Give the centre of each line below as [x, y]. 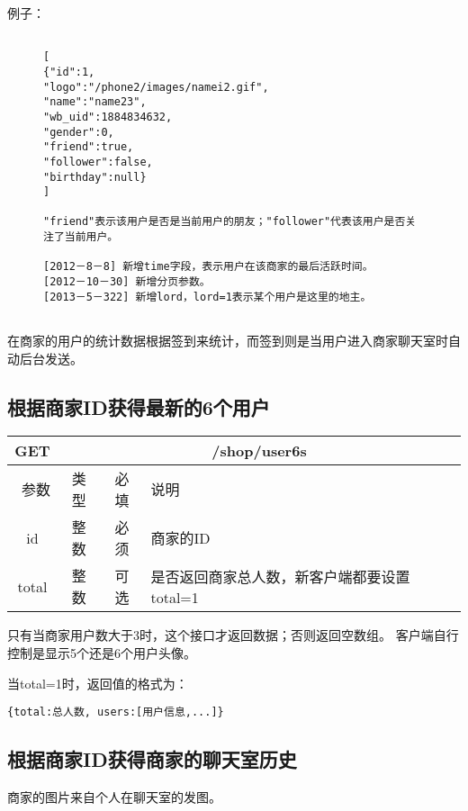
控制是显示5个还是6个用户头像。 [102, 653]
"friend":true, [89, 147]
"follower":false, [98, 162]
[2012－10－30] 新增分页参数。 [127, 282]
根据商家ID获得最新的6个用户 [139, 406]
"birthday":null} [95, 177]
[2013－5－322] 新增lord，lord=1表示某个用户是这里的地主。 [207, 297]
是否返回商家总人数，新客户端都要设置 [280, 576]
